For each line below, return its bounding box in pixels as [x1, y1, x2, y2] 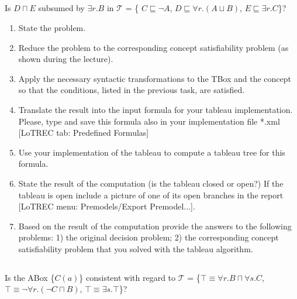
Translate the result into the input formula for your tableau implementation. [18, 103, 293, 115]
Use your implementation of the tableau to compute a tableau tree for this [18, 146, 285, 158]
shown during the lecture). [18, 53, 113, 65]
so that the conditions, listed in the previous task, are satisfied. [18, 84, 245, 96]
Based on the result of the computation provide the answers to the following [18, 219, 292, 232]
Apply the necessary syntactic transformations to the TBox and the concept [18, 72, 291, 84]
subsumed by [38, 2, 85, 14]
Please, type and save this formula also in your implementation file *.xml [18, 115, 280, 127]
